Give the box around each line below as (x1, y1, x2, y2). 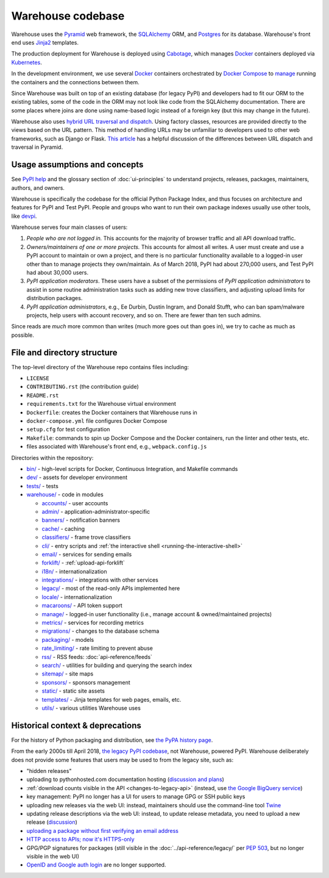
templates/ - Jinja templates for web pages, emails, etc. (41, 696, 182, 703)
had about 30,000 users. (26, 269, 89, 276)
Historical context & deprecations (11, 720, 141, 730)
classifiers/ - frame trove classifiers (41, 534, 131, 541)
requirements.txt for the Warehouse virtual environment (26, 400, 176, 408)
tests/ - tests (26, 482, 59, 489)
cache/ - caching (41, 525, 85, 532)
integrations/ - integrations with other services (41, 577, 158, 584)
